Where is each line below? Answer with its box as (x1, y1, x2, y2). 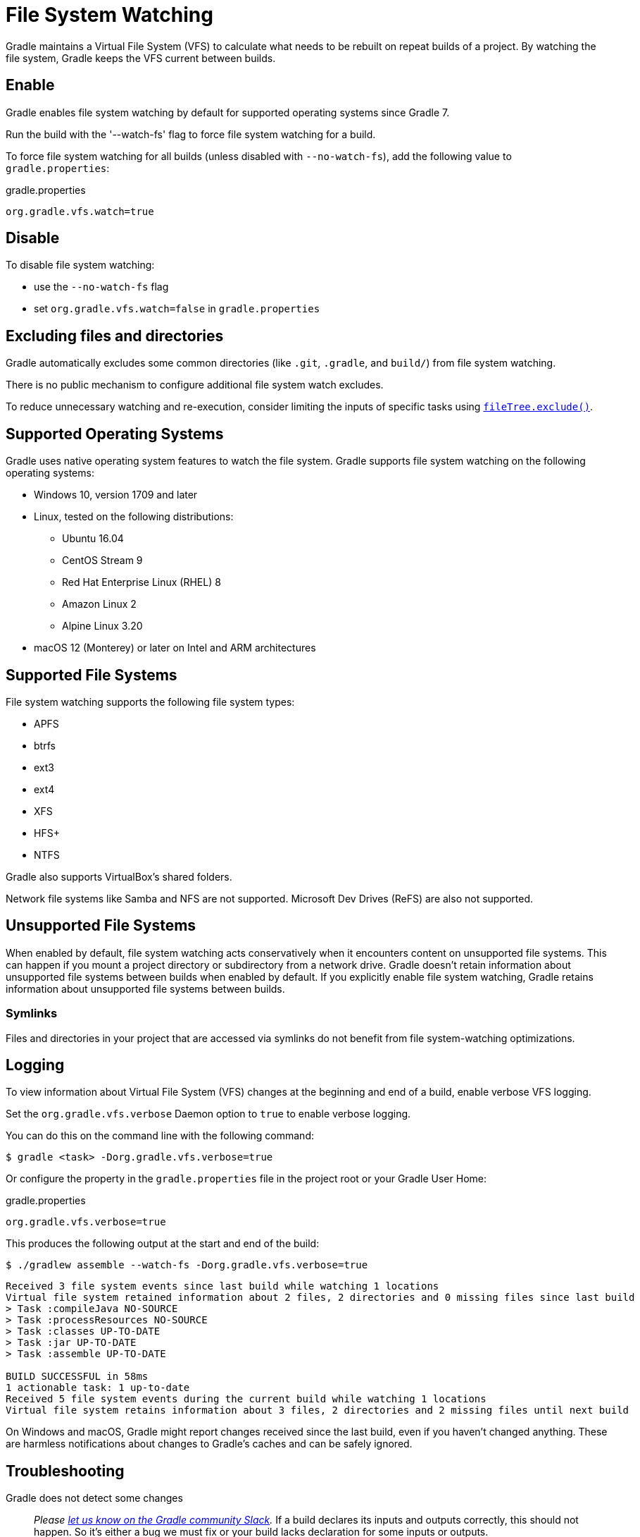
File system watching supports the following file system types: (6, 695, 295, 708)
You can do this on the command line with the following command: (6, 1129, 314, 1142)
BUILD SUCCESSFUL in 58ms (6, 1371, 149, 1383)
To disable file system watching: (6, 259, 155, 271)
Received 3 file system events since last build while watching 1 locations (6, 1280, 439, 1292)
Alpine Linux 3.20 (62, 620, 143, 632)
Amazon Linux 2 (62, 598, 137, 611)
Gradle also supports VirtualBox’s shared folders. (6, 870, 232, 883)
